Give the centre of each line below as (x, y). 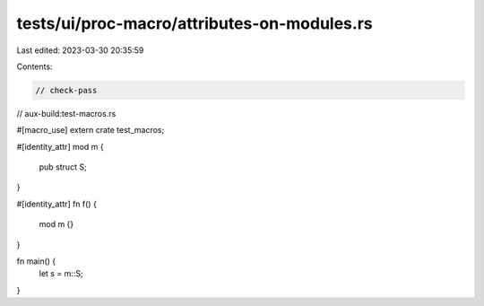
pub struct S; (63, 167)
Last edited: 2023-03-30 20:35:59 (80, 50)
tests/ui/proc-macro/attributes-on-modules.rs (194, 23)
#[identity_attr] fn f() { (57, 204)
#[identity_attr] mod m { (60, 146)
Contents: (35, 66)
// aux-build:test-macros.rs (66, 113)
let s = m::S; (61, 274)
